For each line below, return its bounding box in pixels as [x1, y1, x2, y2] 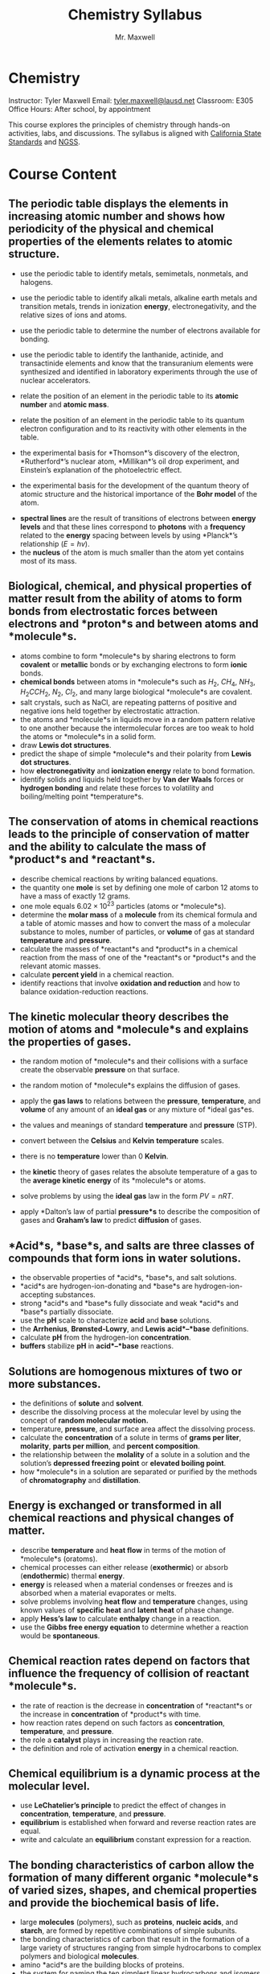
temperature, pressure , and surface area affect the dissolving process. [19, 1424, 256, 1434]
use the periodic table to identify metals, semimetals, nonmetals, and [19, 268, 248, 279]
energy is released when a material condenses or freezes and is [19, 1580, 233, 1589]
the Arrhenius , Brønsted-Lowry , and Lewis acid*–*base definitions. [19, 1324, 249, 1334]
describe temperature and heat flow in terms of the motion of [19, 1545, 227, 1555]
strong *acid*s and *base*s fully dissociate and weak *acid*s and [19, 1299, 239, 1308]
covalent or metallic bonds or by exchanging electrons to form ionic [19, 659, 247, 669]
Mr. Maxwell [115, 32, 155, 42]
